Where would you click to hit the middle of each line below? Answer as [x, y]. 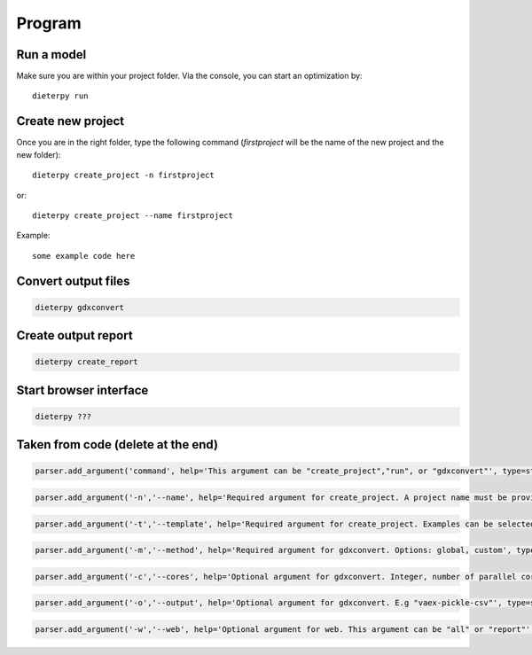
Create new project [70, 121]
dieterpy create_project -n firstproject [123, 175]
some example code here [84, 256]
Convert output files [73, 281]
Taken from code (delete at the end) [117, 444]
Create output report [74, 335]
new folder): [39, 154]
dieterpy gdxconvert [79, 307]
